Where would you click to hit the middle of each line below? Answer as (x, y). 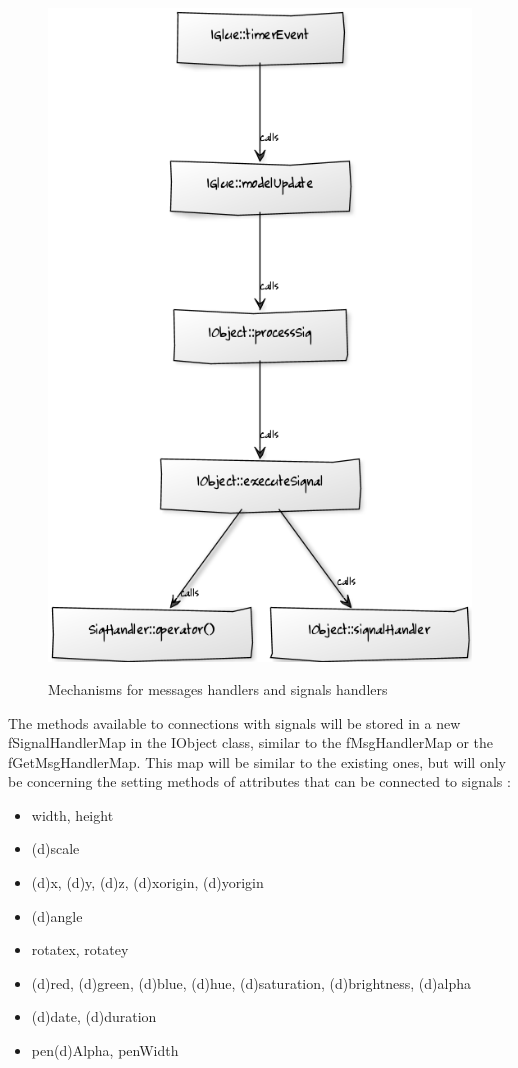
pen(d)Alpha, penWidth (105, 1050)
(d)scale (55, 848)
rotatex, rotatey (80, 949)
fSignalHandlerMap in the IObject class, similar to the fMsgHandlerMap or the (251, 742)
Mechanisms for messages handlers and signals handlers (218, 688)
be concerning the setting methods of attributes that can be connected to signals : (259, 781)
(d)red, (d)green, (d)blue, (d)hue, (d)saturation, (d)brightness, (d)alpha (251, 982)
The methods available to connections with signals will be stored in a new (234, 722)
